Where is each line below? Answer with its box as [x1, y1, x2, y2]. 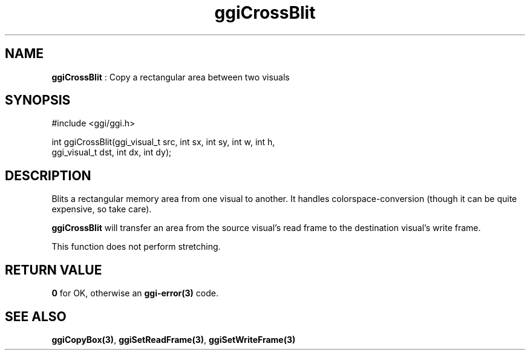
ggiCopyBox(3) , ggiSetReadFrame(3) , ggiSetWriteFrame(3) [51, 334, 296, 345]
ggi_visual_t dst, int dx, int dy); [51, 147, 172, 158]
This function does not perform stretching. [51, 241, 221, 252]
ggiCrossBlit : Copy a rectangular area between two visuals [51, 71, 290, 82]
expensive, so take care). [51, 204, 152, 215]
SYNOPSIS [5, 93, 71, 108]
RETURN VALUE [5, 262, 102, 278]
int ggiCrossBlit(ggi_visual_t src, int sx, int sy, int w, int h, [51, 137, 275, 148]
